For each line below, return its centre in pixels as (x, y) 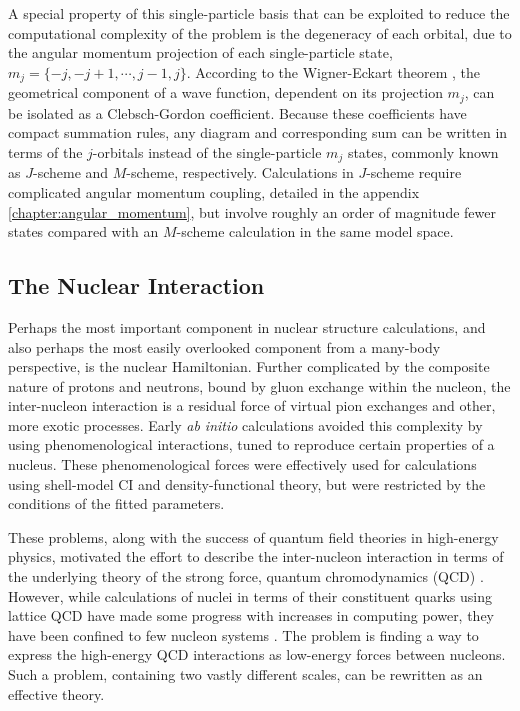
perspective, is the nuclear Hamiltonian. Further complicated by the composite (249, 366)
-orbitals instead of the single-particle (207, 151)
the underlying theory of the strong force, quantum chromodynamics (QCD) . (246, 576)
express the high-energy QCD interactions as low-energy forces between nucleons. (257, 654)
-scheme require (414, 172)
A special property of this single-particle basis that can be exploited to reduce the (259, 13)
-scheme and (70, 172)
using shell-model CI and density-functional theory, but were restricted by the (247, 483)
